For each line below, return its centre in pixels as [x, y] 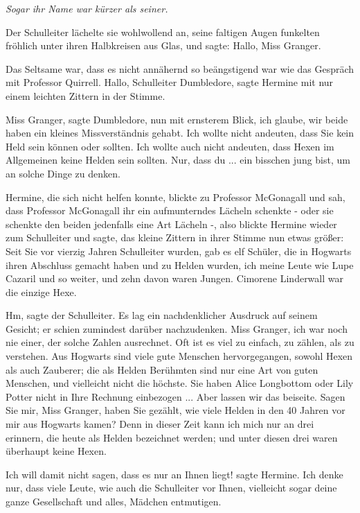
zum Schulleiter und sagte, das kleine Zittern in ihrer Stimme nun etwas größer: [175, 237]
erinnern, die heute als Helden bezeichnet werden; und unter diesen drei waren [172, 437]
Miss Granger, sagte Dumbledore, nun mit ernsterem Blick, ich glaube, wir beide [177, 119]
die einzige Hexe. [41, 292]
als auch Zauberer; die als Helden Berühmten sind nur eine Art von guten [162, 369]
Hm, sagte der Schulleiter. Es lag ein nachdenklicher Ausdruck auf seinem [162, 315]
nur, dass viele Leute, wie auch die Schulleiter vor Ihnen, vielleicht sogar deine [171, 488]
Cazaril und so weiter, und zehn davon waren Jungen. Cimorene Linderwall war [174, 278]
